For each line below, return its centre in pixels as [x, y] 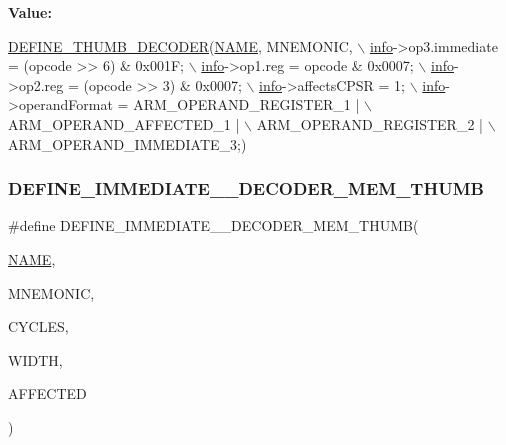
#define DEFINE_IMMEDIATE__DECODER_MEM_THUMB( [213, 225]
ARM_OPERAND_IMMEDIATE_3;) [127, 143]
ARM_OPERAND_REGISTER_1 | [246, 104]
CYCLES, [38, 326]
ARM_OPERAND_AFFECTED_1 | [124, 123]
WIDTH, [35, 359]
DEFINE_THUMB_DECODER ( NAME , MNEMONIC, [180, 45]
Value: [30, 12]
